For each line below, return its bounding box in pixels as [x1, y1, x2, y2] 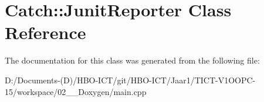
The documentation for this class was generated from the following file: [5, 54, 260, 66]
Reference [5, 20, 86, 44]
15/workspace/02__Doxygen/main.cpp [5, 85, 147, 97]
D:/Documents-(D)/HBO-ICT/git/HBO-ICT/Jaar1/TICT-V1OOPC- [5, 73, 256, 86]
